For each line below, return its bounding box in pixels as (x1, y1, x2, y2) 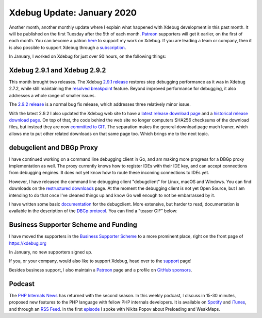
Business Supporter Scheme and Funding (9, 221, 138, 229)
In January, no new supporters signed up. (9, 249, 93, 255)
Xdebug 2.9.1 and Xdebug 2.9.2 (9, 66, 106, 74)
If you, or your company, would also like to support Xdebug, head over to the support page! (9, 258, 192, 264)
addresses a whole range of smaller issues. (9, 92, 96, 98)
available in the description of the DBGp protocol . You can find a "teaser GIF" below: (9, 208, 178, 214)
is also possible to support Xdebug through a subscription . (9, 44, 126, 50)
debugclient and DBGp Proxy (9, 143, 98, 151)
